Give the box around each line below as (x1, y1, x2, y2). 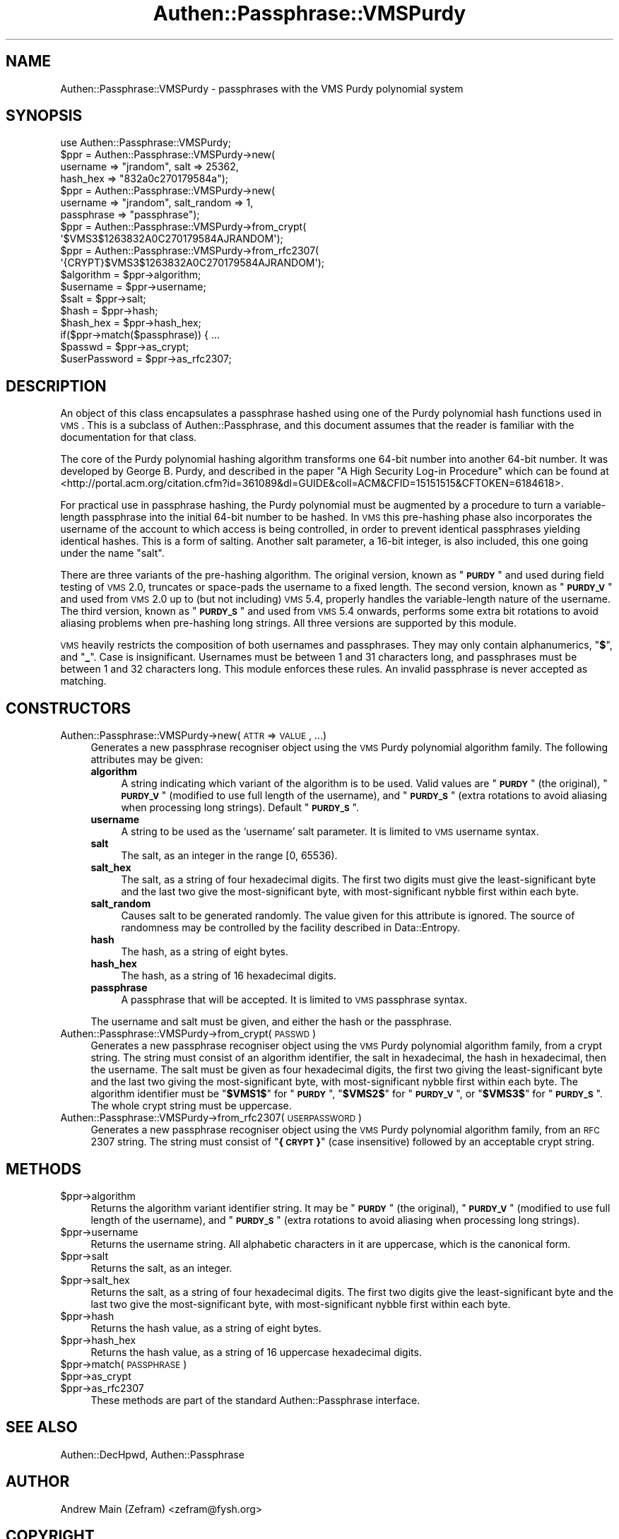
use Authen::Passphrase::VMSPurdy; (60, 136, 232, 149)
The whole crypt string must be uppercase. (90, 1099, 292, 1112)
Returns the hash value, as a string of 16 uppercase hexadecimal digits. (90, 1345, 422, 1358)
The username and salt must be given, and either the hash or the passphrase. (90, 1015, 452, 1028)
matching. (60, 675, 107, 688)
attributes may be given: (90, 753, 204, 766)
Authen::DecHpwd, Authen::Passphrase (60, 1448, 244, 1461)
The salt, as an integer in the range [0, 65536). (121, 849, 338, 862)
